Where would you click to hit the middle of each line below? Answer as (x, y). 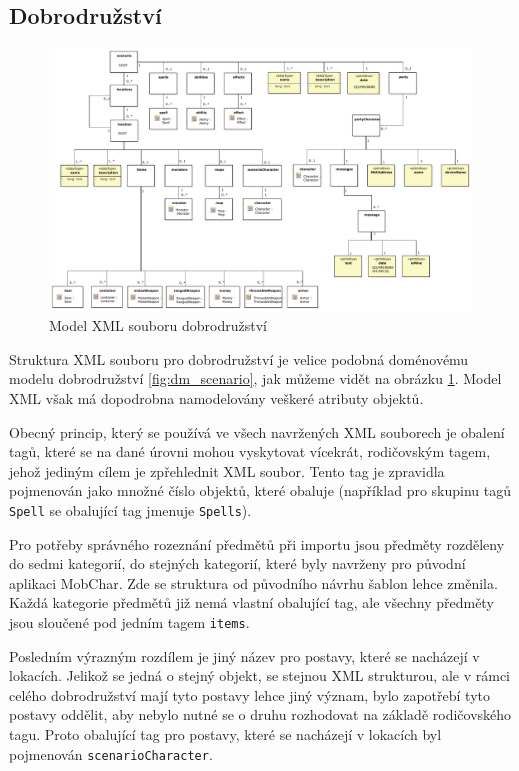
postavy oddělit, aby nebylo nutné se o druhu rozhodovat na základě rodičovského (260, 714)
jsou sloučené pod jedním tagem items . (129, 621)
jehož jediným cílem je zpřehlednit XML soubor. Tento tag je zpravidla (227, 470)
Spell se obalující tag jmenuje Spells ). (130, 509)
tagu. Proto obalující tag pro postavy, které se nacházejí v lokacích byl (225, 733)
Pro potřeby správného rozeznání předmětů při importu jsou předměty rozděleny (257, 543)
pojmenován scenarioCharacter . (111, 753)
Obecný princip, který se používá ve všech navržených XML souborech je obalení (257, 431)
